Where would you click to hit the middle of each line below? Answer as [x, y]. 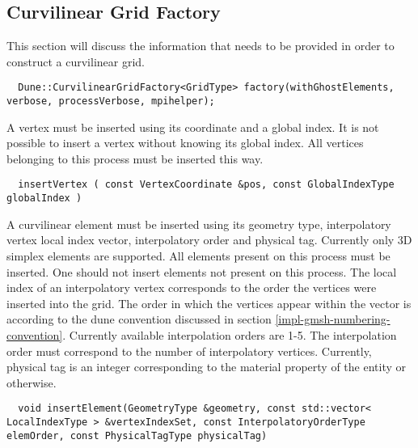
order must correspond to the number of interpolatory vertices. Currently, [189, 351]
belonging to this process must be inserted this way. [135, 158]
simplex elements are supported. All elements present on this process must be [198, 255]
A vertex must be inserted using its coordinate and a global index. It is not [193, 127]
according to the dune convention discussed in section [139, 319]
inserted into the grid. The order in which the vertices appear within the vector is [209, 303]
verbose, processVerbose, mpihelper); [111, 101]
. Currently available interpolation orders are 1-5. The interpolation [230, 334]
